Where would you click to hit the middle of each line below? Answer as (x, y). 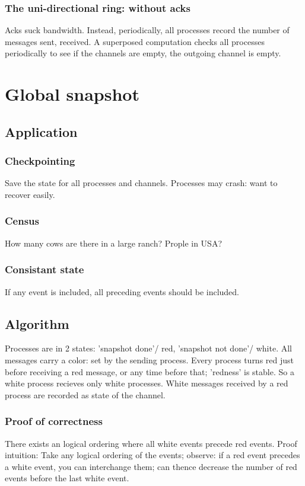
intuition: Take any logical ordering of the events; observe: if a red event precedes (152, 455)
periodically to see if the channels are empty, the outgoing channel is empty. (143, 53)
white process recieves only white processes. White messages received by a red (147, 383)
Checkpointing (40, 161)
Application (41, 131)
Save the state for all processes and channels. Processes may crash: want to (141, 183)
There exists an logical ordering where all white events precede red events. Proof (151, 443)
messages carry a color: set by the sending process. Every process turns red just (150, 359)
